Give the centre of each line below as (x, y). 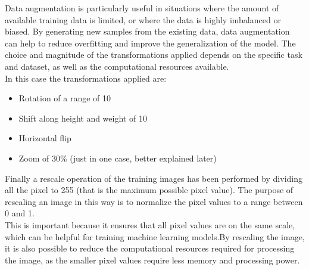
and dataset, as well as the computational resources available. (117, 66)
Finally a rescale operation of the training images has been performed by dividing (154, 178)
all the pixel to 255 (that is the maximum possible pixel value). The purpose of (149, 190)
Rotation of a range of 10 (65, 98)
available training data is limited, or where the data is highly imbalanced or (143, 19)
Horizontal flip (45, 138)
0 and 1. (20, 213)
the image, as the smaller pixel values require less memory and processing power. (152, 260)
